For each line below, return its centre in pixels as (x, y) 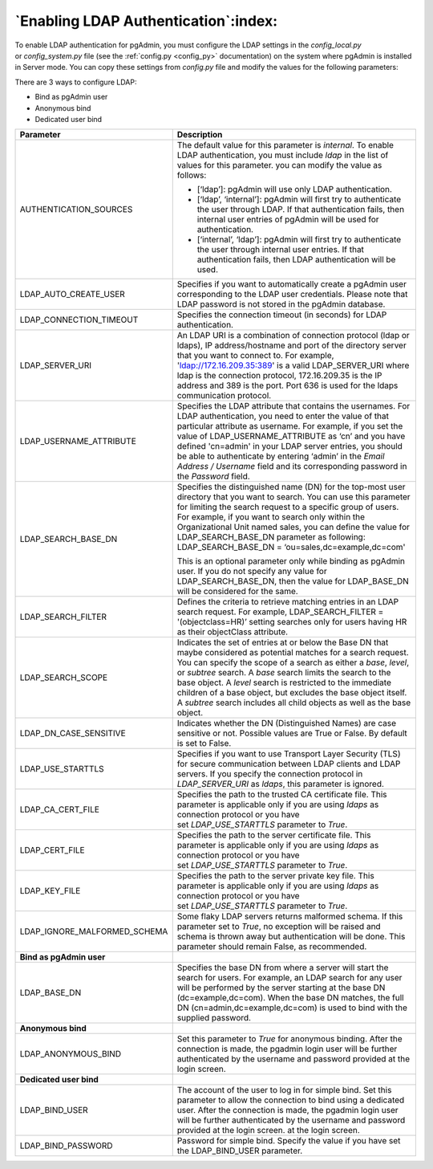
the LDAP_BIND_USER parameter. (240, 1151)
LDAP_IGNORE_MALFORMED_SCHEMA (94, 931)
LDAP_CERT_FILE (52, 850)
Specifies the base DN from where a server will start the (283, 967)
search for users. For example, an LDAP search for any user (289, 978)
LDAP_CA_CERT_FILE (60, 809)
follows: (192, 175)
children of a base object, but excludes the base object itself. (292, 693)
